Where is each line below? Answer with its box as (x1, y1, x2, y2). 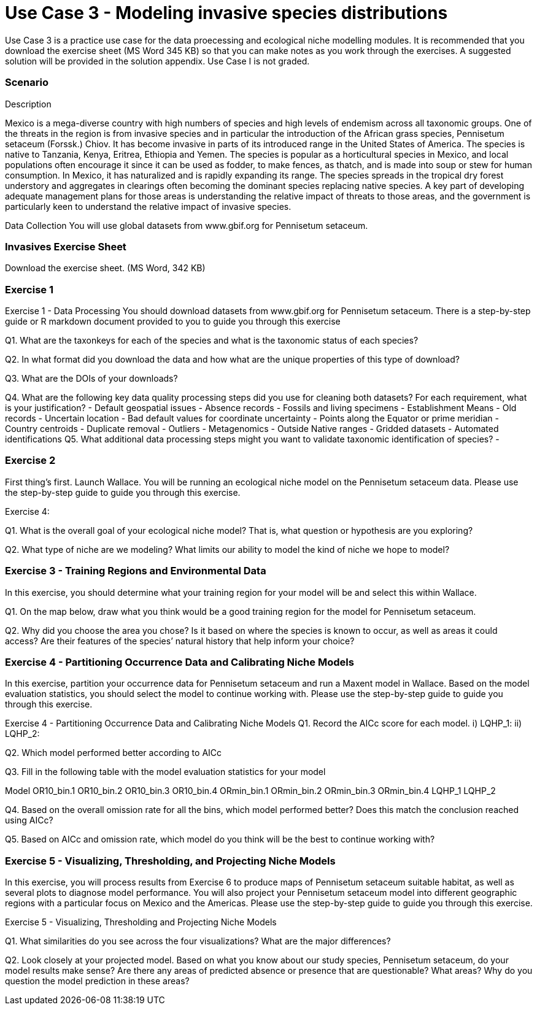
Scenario (5, 76, 48, 89)
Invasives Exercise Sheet (5, 240, 126, 253)
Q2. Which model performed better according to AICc (5, 747, 222, 758)
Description (5, 98, 52, 109)
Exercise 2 (5, 454, 56, 467)
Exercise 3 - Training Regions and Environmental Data (5, 565, 266, 577)
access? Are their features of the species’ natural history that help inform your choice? (5, 635, 355, 646)
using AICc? (5, 815, 53, 826)
